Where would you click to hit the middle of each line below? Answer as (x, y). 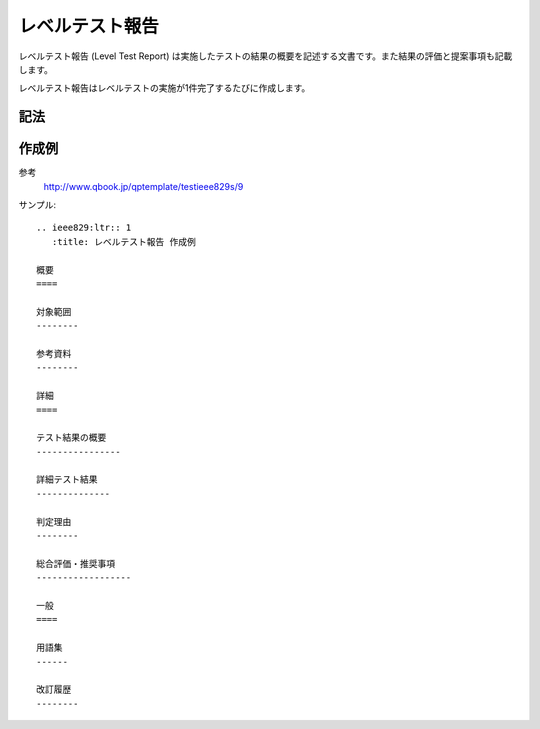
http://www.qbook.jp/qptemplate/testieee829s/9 (143, 186)
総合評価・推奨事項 (75, 563)
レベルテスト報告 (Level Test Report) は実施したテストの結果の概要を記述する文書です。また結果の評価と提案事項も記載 (265, 56)
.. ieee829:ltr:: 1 (84, 228)
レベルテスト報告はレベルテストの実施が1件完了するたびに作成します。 (164, 88)
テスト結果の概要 (71, 438)
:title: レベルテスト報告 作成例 (124, 241)
